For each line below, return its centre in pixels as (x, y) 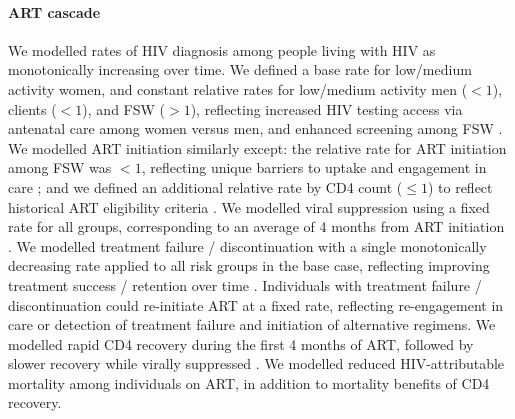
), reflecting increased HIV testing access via (326, 108)
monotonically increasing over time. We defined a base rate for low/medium (240, 69)
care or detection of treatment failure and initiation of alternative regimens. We (252, 324)
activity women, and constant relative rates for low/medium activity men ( (238, 88)
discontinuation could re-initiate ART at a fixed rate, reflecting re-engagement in (256, 304)
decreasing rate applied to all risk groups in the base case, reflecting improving (249, 265)
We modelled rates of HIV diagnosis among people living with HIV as (222, 49)
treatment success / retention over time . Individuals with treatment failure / (245, 284)
